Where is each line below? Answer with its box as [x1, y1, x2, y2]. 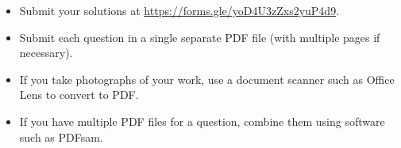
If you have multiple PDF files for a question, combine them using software [19, 112, 385, 129]
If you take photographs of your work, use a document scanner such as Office [19, 70, 395, 87]
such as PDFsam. [19, 128, 103, 145]
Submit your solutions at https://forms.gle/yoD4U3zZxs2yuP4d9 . [19, 2, 340, 18]
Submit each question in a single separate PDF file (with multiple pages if [19, 28, 380, 45]
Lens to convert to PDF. [19, 86, 139, 103]
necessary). [19, 44, 73, 61]
